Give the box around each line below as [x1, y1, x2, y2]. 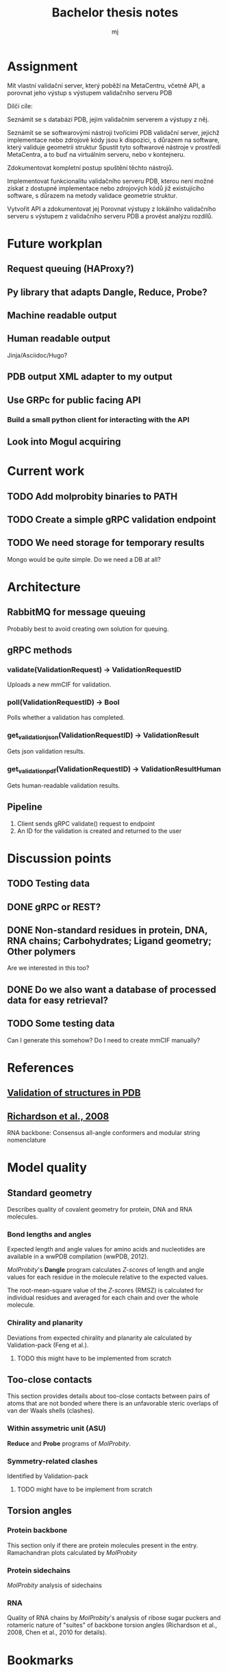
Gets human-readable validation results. [7, 781, 121, 789]
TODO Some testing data [7, 1018, 115, 1030]
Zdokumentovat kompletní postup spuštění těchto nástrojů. [7, 163, 173, 172]
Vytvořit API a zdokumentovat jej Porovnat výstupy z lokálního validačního [7, 204, 216, 213]
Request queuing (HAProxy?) [7, 263, 135, 275]
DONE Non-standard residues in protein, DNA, [7, 925, 208, 936]
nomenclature [7, 1136, 47, 1145]
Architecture [7, 579, 81, 595]
